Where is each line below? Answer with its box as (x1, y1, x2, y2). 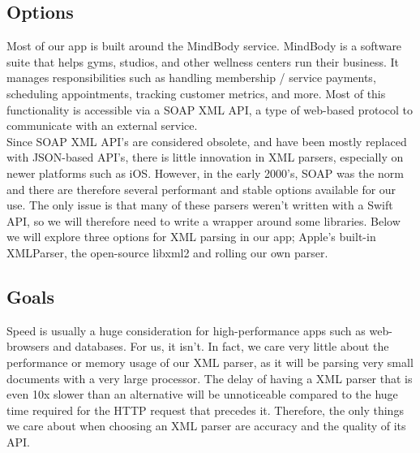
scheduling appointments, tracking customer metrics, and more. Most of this (6, 84, 386, 101)
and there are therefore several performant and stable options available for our (6, 180, 396, 197)
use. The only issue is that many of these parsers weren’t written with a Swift (6, 196, 393, 214)
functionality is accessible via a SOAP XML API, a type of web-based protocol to (6, 101, 414, 118)
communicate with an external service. (6, 117, 198, 134)
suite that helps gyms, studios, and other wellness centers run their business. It (6, 53, 399, 70)
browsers (6, 338, 49, 355)
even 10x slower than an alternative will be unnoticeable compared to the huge (6, 386, 398, 403)
